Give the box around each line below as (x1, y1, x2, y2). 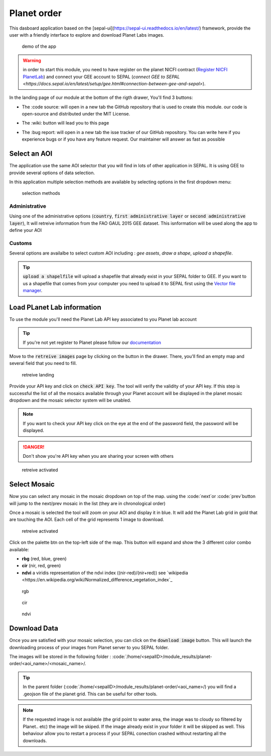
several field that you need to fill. (9, 360, 77, 366)
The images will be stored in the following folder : (9, 653, 111, 660)
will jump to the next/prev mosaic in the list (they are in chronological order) (9, 500, 166, 507)
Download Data (9, 624, 59, 633)
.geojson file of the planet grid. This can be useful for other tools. (23, 691, 158, 697)
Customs (9, 240, 32, 246)
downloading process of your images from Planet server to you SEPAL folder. (9, 644, 169, 650)
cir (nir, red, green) (22, 563, 61, 569)
